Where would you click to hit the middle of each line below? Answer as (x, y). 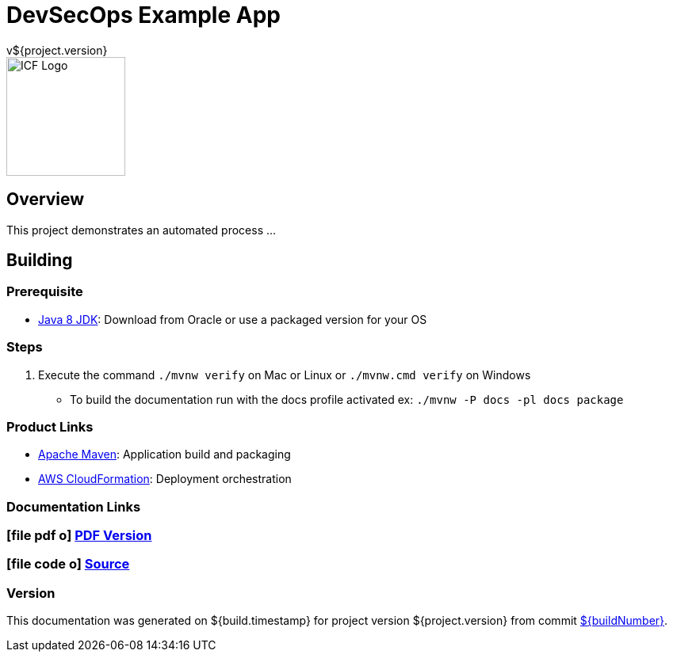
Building (40, 261)
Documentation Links (74, 506)
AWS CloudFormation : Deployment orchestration (165, 479)
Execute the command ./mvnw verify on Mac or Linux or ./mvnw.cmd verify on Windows (285, 375)
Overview (46, 200)
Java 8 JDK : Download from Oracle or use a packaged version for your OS (233, 319)
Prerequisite (45, 292)
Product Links (50, 426)
